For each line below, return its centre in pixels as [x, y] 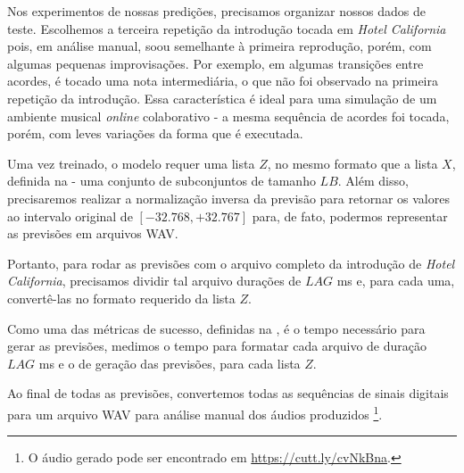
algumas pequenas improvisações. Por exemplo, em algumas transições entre [215, 63]
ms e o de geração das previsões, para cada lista [170, 363]
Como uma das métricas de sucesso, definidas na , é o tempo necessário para [216, 328]
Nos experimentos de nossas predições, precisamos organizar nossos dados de [216, 11]
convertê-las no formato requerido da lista [121, 298]
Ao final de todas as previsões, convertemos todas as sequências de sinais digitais [228, 393]
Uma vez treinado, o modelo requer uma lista [131, 163]
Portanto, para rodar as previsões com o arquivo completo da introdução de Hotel [231, 263]
